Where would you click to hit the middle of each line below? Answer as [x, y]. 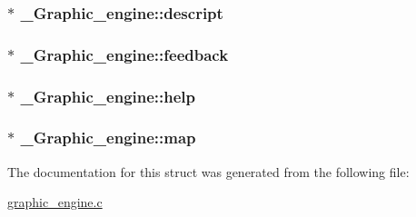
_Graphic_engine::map [108, 138]
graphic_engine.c [55, 202]
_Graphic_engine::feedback [124, 54]
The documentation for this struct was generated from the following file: [208, 171]
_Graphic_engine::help [108, 96]
